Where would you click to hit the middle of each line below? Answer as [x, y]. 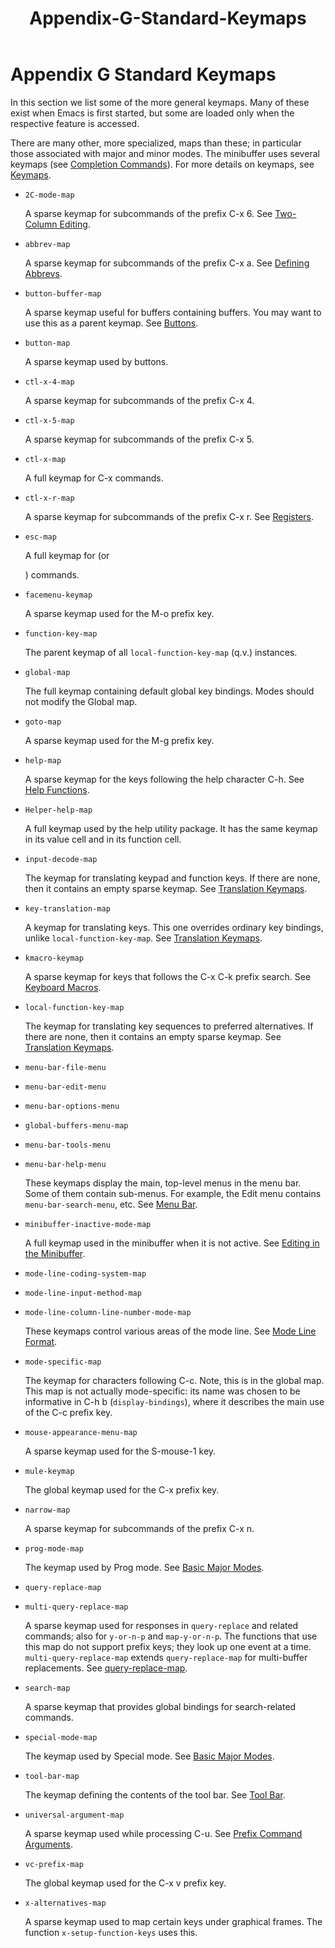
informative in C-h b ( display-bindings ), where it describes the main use [174, 1401]
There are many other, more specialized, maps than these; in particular [156, 143]
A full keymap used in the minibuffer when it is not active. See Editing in [172, 1243]
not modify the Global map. [81, 701]
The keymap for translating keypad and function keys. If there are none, [172, 878]
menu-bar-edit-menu [65, 1087]
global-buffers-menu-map [76, 1125]
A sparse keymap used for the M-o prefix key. [119, 613]
